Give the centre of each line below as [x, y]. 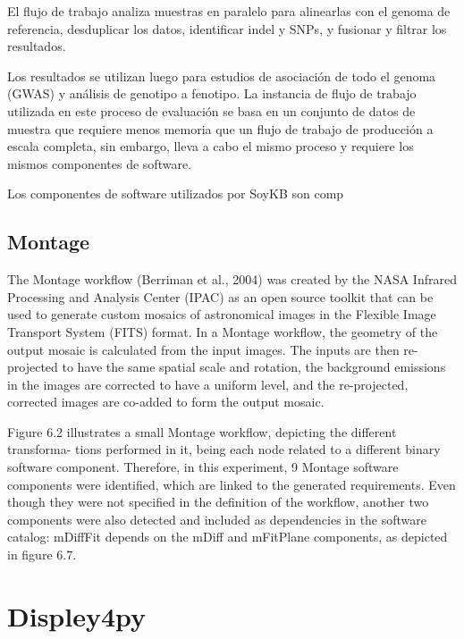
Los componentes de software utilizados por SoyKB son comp [176, 193]
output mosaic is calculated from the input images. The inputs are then [203, 349]
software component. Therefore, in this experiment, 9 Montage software [203, 467]
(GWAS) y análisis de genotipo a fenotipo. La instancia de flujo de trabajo [212, 93]
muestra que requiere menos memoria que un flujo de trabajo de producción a [220, 128]
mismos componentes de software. [100, 163]
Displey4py [77, 615]
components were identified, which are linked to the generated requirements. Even [232, 484]
